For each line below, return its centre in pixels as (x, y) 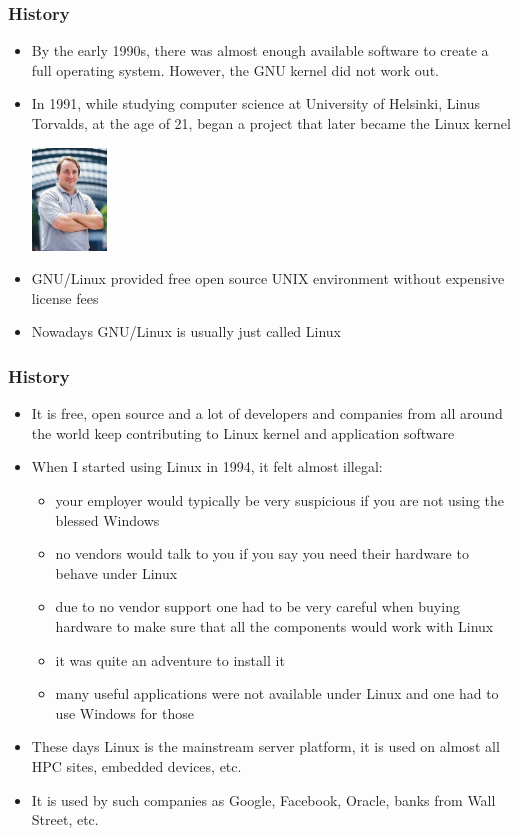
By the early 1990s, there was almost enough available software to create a (260, 50)
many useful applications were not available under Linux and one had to (277, 693)
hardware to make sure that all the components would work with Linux (274, 625)
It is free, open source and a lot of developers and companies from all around (267, 413)
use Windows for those (124, 712)
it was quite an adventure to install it (170, 659)
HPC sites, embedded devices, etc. (136, 765)
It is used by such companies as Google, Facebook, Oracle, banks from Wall (263, 799)
